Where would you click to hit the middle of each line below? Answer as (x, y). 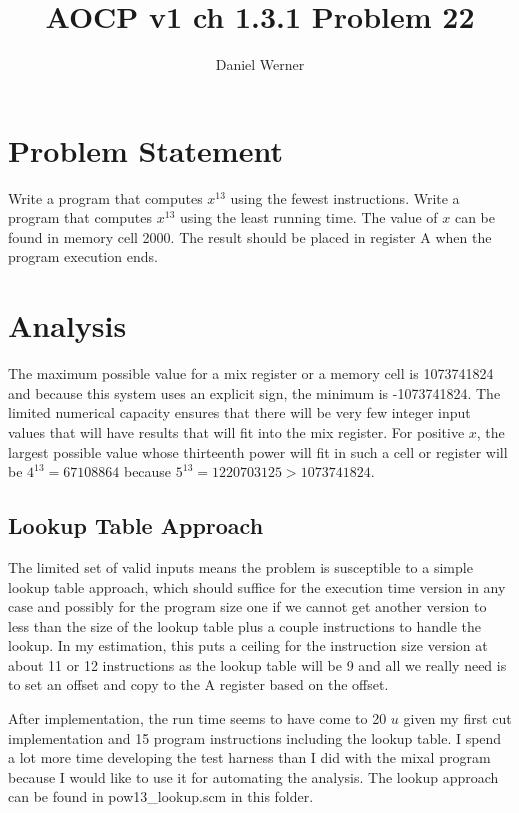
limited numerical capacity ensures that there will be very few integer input (239, 412)
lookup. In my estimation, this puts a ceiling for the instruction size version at (248, 645)
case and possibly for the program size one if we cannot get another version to (247, 606)
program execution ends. (83, 256)
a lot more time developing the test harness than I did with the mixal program (249, 757)
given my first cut (457, 718)
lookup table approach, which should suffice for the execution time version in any (257, 586)
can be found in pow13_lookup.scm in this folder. (161, 796)
